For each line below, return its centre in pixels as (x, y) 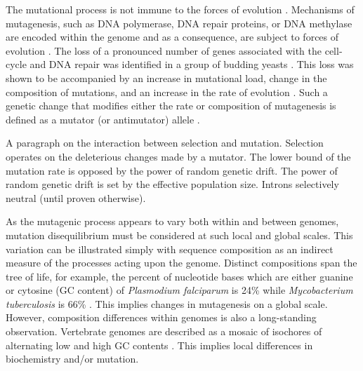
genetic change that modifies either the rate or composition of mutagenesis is (171, 106)
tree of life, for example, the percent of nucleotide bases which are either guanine (179, 276)
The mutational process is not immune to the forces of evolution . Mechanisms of (180, 9)
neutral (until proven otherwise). (76, 197)
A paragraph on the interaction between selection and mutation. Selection (165, 143)
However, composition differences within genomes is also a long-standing (161, 317)
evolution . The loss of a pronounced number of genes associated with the (164, 50)
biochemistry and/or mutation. (72, 359)
